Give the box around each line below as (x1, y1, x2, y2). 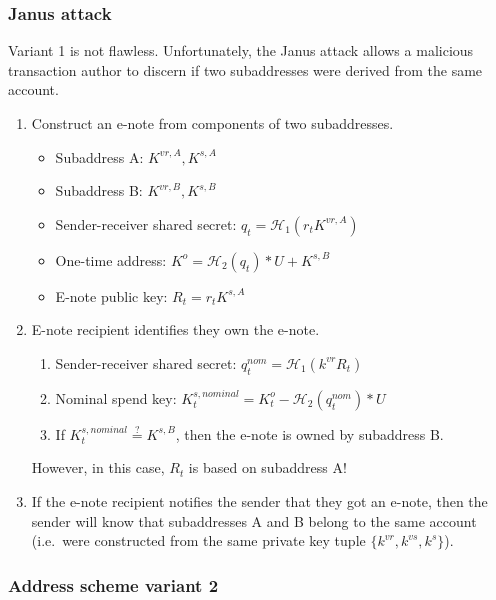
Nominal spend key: (55, 387, 177, 408)
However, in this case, (31, 457, 165, 478)
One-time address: (55, 249, 167, 270)
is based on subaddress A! (188, 457, 347, 478)
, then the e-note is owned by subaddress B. (175, 423, 444, 444)
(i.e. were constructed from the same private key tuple (31, 530, 366, 551)
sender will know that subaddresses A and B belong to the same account (31, 510, 477, 531)
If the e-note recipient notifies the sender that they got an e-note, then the (31, 490, 488, 511)
